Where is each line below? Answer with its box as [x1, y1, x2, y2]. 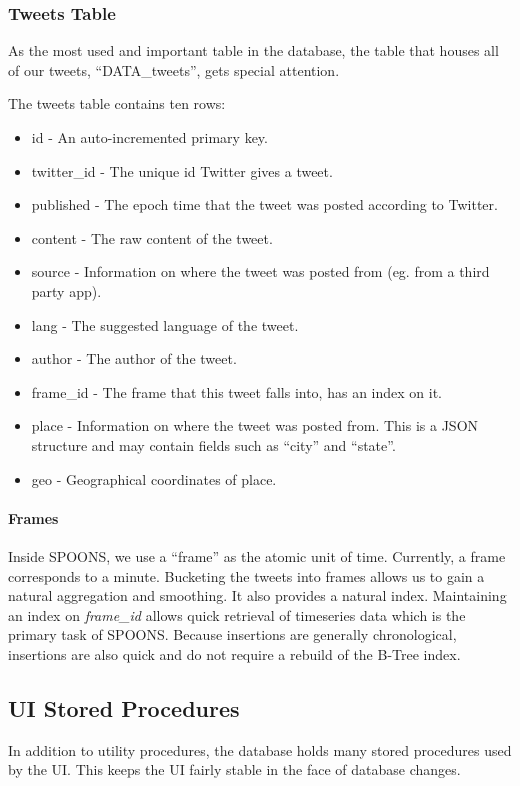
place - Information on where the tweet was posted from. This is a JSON [31, 415, 479, 436]
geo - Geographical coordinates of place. [31, 468, 277, 489]
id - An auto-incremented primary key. [31, 127, 268, 147]
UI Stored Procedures [8, 692, 240, 723]
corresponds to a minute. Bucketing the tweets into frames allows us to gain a [8, 565, 485, 586]
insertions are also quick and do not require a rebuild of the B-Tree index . [8, 643, 461, 664]
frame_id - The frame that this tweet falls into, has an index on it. [31, 381, 442, 402]
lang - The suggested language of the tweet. [31, 314, 299, 335]
